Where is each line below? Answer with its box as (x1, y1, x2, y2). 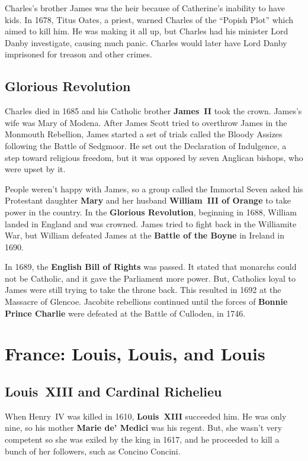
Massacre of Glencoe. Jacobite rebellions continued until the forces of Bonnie (5, 295, 288, 308)
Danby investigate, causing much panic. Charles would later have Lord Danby (5, 36, 287, 49)
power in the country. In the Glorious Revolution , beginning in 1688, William (5, 205, 297, 218)
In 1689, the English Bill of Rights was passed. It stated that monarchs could (5, 260, 297, 273)
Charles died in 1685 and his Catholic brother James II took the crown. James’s (5, 105, 302, 117)
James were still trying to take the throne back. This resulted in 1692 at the (5, 283, 281, 296)
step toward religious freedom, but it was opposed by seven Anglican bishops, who (5, 151, 303, 163)
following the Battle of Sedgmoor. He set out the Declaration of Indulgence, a (5, 139, 287, 151)
